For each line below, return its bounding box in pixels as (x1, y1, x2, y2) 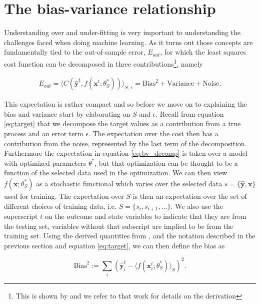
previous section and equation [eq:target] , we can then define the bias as (4, 240, 225, 250)
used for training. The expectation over (4, 190, 124, 201)
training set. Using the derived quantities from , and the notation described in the (4, 230, 255, 241)
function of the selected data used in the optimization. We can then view (4, 167, 227, 178)
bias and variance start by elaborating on (4, 108, 130, 119)
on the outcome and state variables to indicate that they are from (44, 210, 246, 221)
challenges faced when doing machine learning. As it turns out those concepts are (4, 37, 253, 47)
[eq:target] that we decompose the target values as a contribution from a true (4, 118, 241, 129)
